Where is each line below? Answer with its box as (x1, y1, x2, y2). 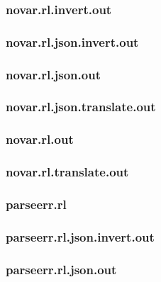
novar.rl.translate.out (6, 163, 129, 181)
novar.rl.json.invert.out (6, 33, 139, 50)
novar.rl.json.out (6, 65, 101, 83)
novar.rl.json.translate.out (6, 98, 156, 115)
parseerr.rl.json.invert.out (6, 227, 155, 245)
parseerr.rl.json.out (6, 260, 117, 278)
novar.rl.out (6, 130, 74, 148)
